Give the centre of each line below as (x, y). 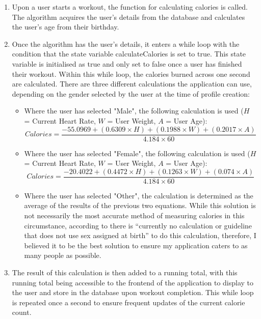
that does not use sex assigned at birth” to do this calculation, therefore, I (140, 235)
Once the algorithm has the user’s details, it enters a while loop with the (126, 43)
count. (22, 312)
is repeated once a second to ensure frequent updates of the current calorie (128, 302)
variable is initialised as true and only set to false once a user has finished (127, 63)
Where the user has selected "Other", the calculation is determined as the (139, 195)
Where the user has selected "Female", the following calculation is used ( (137, 153)
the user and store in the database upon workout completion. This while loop (133, 292)
